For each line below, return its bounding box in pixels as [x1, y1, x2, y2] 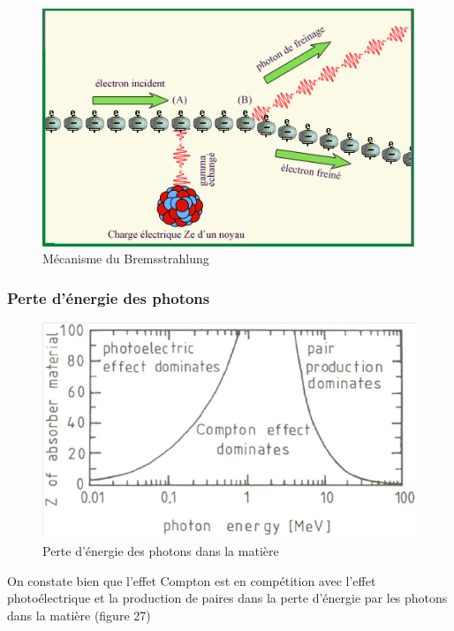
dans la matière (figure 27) [7, 605, 151, 624]
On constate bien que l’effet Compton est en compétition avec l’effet [7, 571, 376, 589]
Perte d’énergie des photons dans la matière [42, 542, 279, 560]
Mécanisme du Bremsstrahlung [42, 249, 209, 268]
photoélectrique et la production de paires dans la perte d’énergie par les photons [7, 589, 448, 607]
